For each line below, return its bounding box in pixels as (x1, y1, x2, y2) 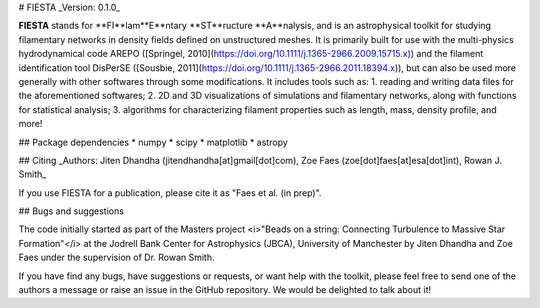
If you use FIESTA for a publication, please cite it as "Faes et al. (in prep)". (18, 186, 322, 199)
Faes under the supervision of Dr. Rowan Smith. (18, 251, 215, 264)
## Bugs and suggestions (18, 205, 125, 217)
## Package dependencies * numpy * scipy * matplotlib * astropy (18, 136, 289, 148)
